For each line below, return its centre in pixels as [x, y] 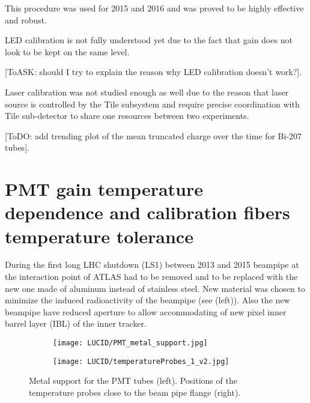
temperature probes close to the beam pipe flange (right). [135, 392]
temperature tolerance [99, 236]
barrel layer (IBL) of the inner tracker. [76, 323]
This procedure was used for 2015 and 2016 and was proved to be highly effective [154, 8]
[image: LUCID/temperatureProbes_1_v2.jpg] [141, 361]
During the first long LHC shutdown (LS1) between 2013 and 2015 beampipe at [152, 265]
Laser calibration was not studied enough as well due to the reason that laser [147, 92]
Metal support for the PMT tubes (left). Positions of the [133, 380]
